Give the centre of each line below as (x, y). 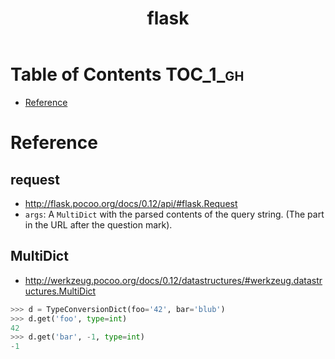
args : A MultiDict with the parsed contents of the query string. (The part (174, 214)
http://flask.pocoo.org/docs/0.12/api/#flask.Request (131, 203)
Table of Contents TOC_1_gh (127, 74)
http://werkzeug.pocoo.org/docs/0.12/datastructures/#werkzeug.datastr (173, 280)
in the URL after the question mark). (98, 224)
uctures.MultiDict (60, 291)
